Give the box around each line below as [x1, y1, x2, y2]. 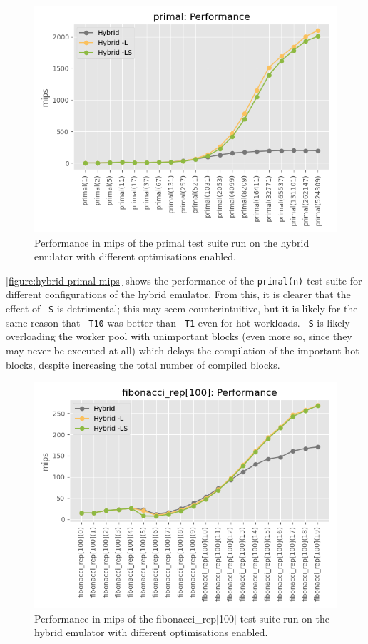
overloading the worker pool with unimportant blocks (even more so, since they [6, 329, 352, 344]
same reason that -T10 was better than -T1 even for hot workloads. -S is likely [6, 315, 350, 329]
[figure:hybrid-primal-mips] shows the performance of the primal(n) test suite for [6, 272, 362, 287]
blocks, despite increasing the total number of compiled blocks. [6, 357, 280, 372]
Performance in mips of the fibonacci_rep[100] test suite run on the [34, 610, 329, 625]
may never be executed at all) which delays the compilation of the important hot [6, 342, 359, 357]
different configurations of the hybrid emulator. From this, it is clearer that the [6, 287, 351, 302]
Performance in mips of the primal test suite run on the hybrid [34, 235, 310, 250]
